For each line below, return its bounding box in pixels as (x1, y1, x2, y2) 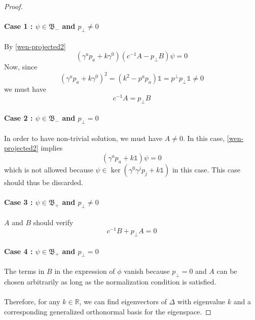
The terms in (4, 266, 45, 276)
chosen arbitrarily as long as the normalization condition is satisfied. (4, 276, 216, 287)
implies (41, 143, 63, 153)
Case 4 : (4, 245, 33, 256)
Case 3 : (4, 197, 33, 207)
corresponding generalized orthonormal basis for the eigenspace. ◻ (4, 306, 211, 316)
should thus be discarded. (4, 176, 83, 187)
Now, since (4, 61, 38, 72)
